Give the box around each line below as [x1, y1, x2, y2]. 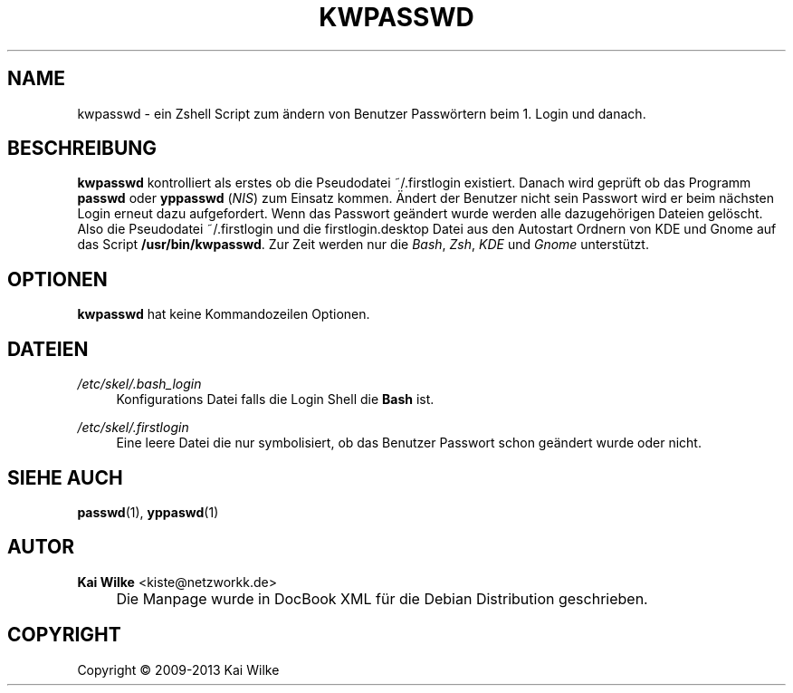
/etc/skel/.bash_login [77, 376, 202, 392]
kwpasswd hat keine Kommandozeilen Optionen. [77, 306, 370, 322]
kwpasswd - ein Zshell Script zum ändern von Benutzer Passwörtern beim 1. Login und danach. [77, 105, 646, 121]
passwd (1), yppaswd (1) [77, 504, 219, 520]
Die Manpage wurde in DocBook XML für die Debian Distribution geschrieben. [116, 589, 648, 608]
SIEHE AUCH [7, 466, 123, 489]
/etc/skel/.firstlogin [77, 419, 189, 436]
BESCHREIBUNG [7, 137, 158, 160]
